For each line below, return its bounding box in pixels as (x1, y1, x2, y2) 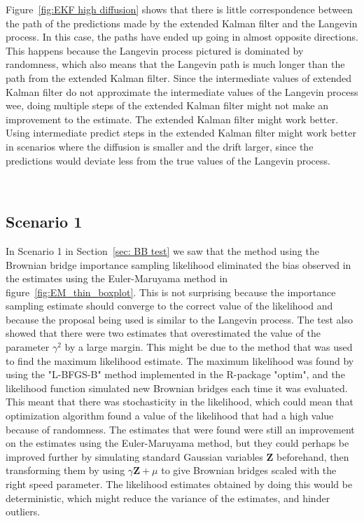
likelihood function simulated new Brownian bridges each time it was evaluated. (6, 380, 348, 395)
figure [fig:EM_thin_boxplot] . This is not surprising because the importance (6, 284, 336, 299)
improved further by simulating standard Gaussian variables (6, 449, 263, 464)
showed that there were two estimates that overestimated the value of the (6, 326, 321, 340)
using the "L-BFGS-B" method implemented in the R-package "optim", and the (6, 367, 345, 382)
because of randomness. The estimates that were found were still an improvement (6, 422, 355, 436)
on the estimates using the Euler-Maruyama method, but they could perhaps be (6, 436, 349, 450)
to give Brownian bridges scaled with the (161, 463, 337, 478)
